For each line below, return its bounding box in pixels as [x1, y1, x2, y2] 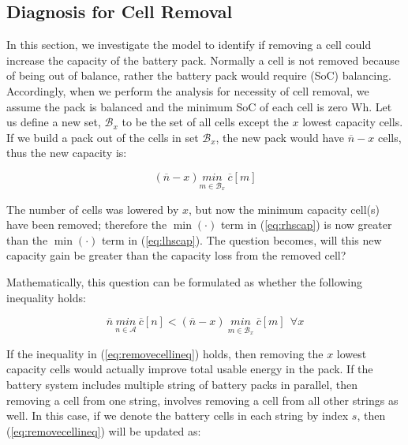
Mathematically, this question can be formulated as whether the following [6, 273, 363, 290]
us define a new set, [6, 114, 101, 130]
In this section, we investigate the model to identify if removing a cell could [6, 36, 372, 53]
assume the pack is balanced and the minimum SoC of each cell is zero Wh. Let [6, 98, 392, 114]
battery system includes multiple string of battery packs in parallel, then [6, 376, 358, 392]
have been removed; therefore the [6, 216, 167, 233]
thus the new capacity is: [6, 144, 127, 161]
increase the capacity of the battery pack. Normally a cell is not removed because [6, 51, 400, 68]
